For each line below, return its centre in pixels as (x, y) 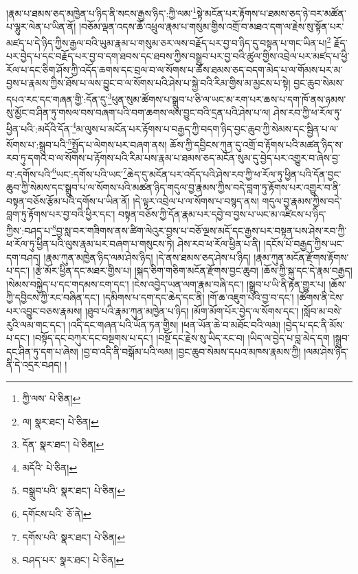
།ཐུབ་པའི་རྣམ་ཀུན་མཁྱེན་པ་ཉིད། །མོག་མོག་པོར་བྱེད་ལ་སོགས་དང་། (192, 311)
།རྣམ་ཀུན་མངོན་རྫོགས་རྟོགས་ (301, 257)
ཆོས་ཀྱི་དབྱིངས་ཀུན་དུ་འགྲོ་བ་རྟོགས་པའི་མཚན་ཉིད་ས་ (257, 144)
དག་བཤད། (23, 257)
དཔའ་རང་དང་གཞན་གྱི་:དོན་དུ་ (57, 99)
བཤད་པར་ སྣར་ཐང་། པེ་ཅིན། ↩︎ (73, 560)
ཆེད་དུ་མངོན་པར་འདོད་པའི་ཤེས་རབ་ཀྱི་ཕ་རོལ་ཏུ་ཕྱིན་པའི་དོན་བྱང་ (234, 174)
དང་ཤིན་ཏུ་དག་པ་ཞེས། (42, 351)
